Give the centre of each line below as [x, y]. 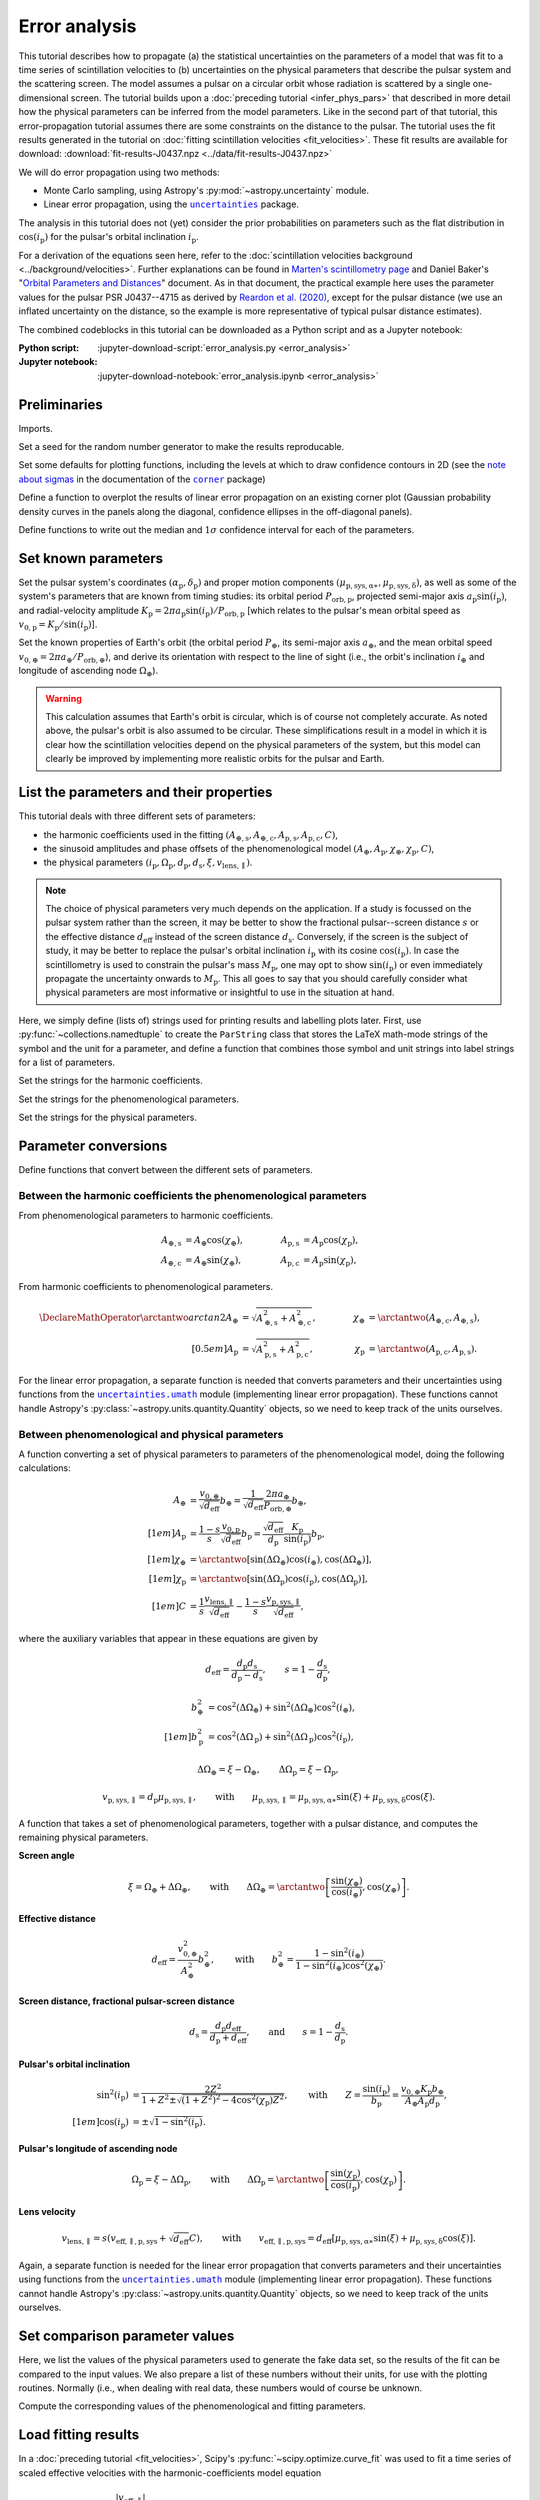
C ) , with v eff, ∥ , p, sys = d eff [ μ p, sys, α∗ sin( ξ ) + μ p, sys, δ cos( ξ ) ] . [332, 2239]
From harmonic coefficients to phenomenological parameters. [146, 1286]
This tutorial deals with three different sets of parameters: [137, 816]
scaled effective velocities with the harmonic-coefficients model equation [170, 2472]
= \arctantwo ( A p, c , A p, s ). [423, 1350]
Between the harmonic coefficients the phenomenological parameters [192, 1195]
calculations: [44, 1468]
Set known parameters [91, 558]
